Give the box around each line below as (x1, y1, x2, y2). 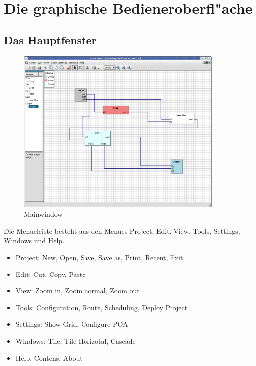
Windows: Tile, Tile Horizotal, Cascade (15, 336, 136, 346)
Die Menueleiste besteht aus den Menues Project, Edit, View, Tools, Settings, (4, 225, 240, 236)
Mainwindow (24, 209, 63, 219)
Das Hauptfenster (4, 32, 97, 47)
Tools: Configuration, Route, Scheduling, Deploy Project (15, 302, 188, 312)
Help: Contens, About (15, 352, 83, 363)
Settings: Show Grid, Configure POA (15, 319, 128, 329)
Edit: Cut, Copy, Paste (15, 269, 85, 279)
